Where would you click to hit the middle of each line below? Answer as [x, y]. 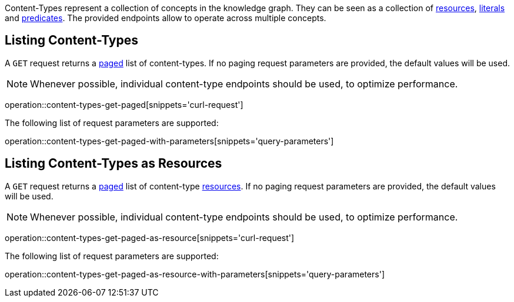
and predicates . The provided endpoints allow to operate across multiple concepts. [166, 18]
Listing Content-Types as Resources [114, 164]
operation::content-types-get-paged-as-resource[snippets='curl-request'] [150, 237]
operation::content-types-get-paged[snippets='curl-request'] [124, 104]
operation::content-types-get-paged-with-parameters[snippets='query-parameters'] [169, 141]
